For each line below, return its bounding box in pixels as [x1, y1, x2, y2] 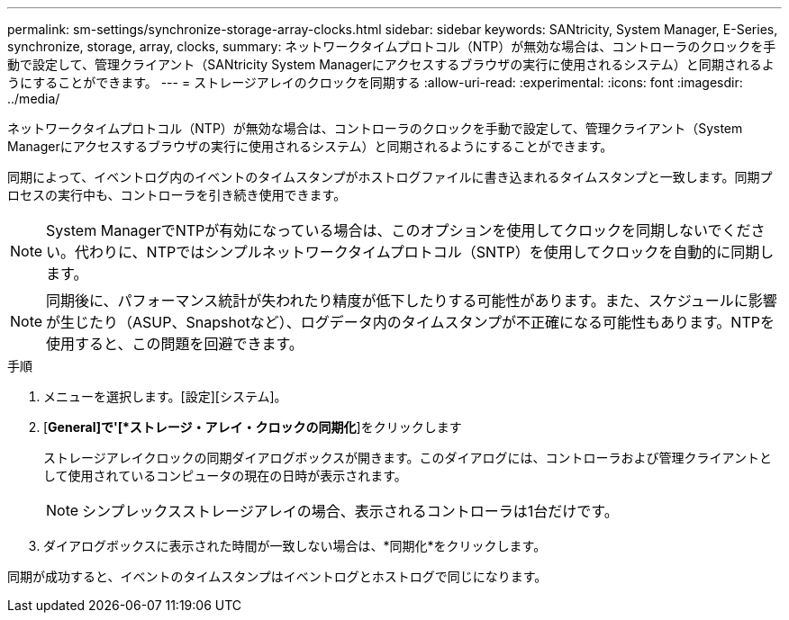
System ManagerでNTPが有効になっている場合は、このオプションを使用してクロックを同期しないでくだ [46, 221, 751, 239]
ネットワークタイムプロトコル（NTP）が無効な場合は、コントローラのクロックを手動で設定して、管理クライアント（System [7, 121, 743, 136]
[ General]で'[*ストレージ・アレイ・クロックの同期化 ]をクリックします [43, 419, 462, 435]
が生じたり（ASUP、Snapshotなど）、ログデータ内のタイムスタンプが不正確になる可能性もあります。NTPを [46, 313, 775, 331]
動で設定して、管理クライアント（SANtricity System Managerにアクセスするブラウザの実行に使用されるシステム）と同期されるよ [7, 57, 775, 72]
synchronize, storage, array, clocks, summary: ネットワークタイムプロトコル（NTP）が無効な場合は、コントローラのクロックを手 [7, 39, 776, 54]
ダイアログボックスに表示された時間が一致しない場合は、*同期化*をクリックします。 [43, 538, 547, 553]
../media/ [7, 91, 60, 106]
